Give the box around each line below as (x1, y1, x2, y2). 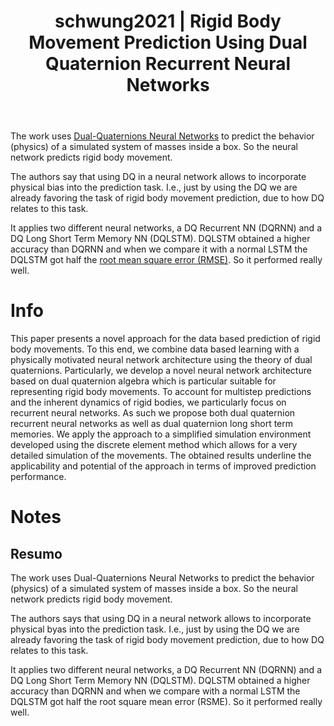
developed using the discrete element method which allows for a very (10, 439, 298, 451)
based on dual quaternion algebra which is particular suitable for (10, 375, 277, 387)
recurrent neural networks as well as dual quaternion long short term (10, 418, 294, 430)
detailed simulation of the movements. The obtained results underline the (10, 450, 312, 462)
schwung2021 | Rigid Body (54, 10, 282, 33)
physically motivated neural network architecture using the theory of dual (10, 354, 313, 366)
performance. (10, 471, 67, 483)
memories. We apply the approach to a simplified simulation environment (10, 428, 312, 440)
